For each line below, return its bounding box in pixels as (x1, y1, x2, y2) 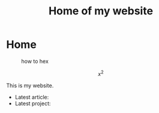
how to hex (21, 57, 49, 65)
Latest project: (14, 100, 51, 107)
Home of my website (48, 4, 154, 18)
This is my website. (6, 82, 54, 89)
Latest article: (14, 93, 49, 100)
